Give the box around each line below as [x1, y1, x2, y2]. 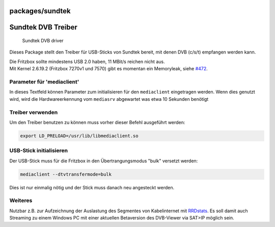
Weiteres [9, 197, 33, 204]
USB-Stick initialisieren [9, 147, 68, 154]
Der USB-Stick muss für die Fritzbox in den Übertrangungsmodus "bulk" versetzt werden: [9, 158, 198, 164]
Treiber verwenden [9, 108, 58, 116]
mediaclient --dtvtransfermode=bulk [20, 171, 112, 177]
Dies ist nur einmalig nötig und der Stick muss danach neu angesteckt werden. [9, 184, 175, 190]
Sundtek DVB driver [22, 38, 64, 44]
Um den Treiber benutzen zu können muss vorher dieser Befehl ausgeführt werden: [9, 119, 185, 125]
